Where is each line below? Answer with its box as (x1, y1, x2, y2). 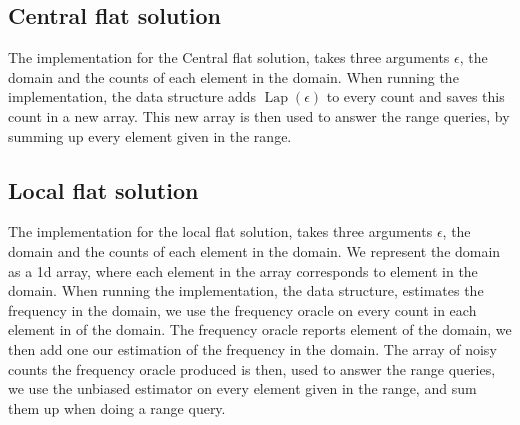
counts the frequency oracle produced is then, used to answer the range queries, (8, 358, 496, 379)
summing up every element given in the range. (8, 125, 292, 146)
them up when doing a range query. (8, 397, 226, 418)
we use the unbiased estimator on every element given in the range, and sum (8, 378, 477, 399)
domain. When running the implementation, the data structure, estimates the (8, 280, 484, 301)
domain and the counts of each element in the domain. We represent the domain (8, 240, 501, 261)
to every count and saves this (326, 86, 505, 107)
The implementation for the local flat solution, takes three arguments (8, 221, 433, 242)
